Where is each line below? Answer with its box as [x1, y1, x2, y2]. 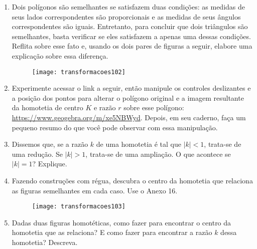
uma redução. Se [12, 148, 63, 159]
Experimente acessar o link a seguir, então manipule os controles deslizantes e [12, 83, 251, 93]
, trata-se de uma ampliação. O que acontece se [85, 148, 231, 159]
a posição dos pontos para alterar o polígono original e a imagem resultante [12, 92, 244, 103]
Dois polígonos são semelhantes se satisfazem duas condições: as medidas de [12, 2, 245, 12]
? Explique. [32, 158, 67, 169]
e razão [93, 102, 116, 113]
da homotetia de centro [12, 102, 83, 113]
